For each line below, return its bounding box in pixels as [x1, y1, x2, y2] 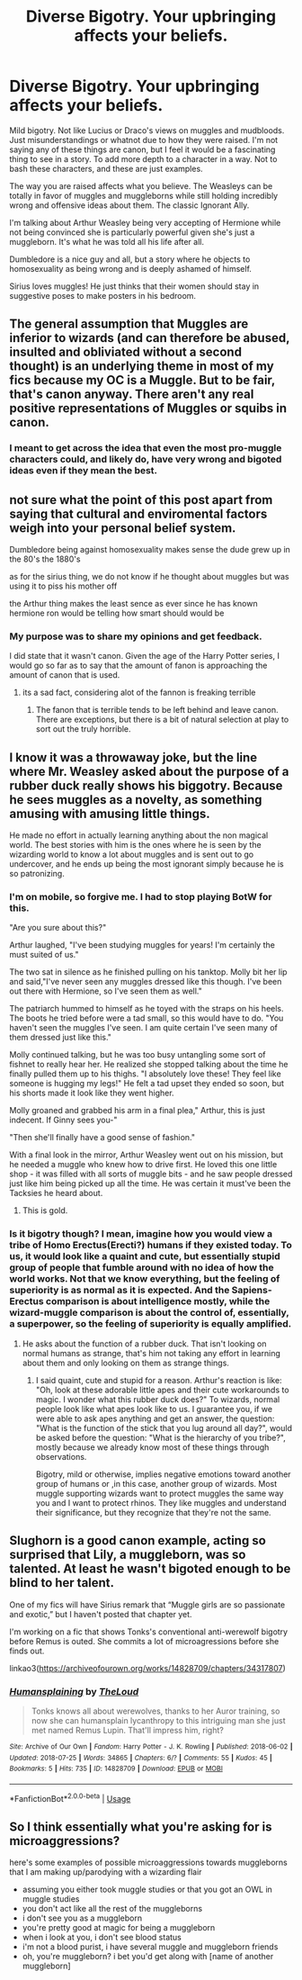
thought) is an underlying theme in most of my [9, 358, 274, 374]
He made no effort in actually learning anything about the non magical [9, 830, 269, 841]
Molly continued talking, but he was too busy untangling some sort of [9, 1049, 266, 1060]
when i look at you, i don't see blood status [22, 1932, 182, 1943]
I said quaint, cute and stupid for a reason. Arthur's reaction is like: [35, 1374, 282, 1385]
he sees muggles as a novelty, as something [9, 792, 262, 807]
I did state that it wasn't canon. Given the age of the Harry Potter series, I [9, 651, 280, 661]
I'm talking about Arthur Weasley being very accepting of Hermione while [9, 217, 281, 228]
